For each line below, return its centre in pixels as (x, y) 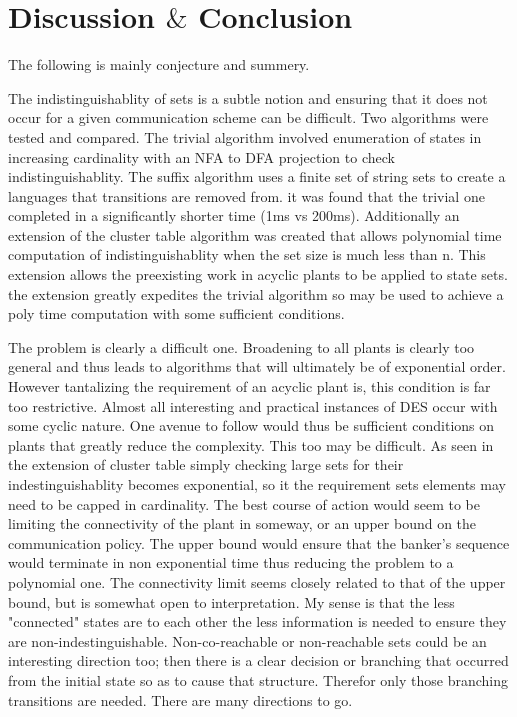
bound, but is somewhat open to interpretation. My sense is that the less (231, 601)
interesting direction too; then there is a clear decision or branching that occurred (258, 660)
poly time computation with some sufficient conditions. (176, 313)
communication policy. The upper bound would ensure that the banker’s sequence (259, 542)
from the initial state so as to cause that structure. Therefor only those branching (258, 679)
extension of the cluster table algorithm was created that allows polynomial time (255, 234)
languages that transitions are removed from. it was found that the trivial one (246, 195)
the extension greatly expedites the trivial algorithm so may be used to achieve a (256, 293)
